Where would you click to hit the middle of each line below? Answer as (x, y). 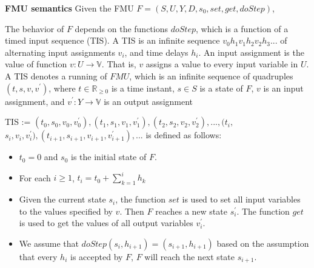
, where (62, 88)
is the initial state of (109, 157)
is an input (283, 88)
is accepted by (97, 256)
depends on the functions (122, 28)
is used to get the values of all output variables (106, 223)
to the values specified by (66, 211)
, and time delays (156, 52)
